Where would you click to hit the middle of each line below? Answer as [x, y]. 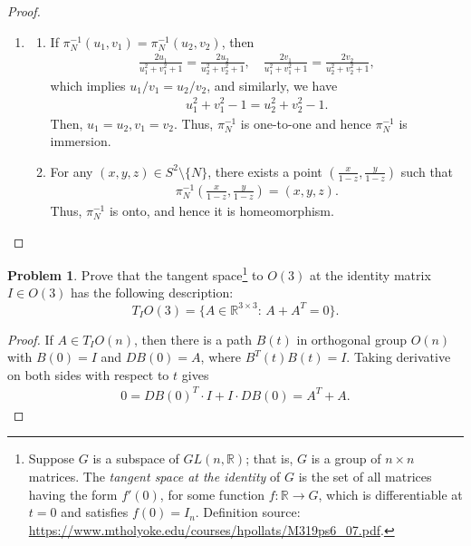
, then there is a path [193, 339]
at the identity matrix [370, 274]
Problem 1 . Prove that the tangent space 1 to [135, 273]
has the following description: [152, 292]
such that [427, 171]
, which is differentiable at [390, 494]
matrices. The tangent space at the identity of [154, 476]
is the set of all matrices [365, 476]
